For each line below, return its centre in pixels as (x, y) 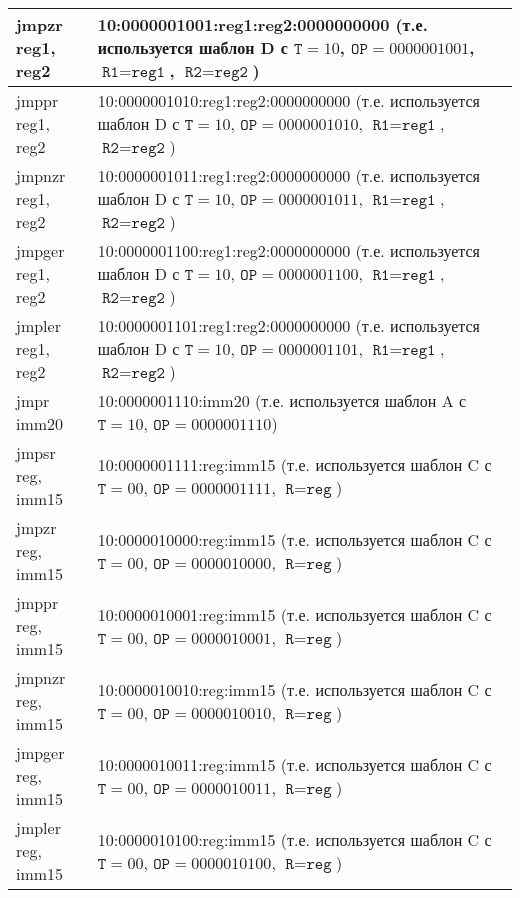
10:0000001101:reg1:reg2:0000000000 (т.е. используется (288, 325)
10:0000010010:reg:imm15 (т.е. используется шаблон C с (294, 689)
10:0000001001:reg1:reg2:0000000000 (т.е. (262, 24)
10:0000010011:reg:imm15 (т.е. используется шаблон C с (294, 764)
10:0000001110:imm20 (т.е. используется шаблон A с (282, 400)
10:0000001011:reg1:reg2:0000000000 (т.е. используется (288, 175)
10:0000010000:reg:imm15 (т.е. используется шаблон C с (294, 539)
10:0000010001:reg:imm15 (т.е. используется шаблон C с (294, 614)
